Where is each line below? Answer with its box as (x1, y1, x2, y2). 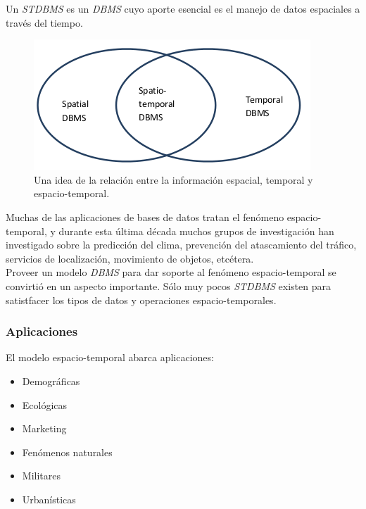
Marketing (22, 421, 67, 436)
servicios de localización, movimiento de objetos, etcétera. (6, 251, 254, 265)
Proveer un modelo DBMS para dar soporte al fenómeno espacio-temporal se (6, 265, 336, 279)
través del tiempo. (6, 15, 83, 30)
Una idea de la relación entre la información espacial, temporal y (34, 172, 313, 187)
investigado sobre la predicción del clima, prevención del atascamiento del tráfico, (6, 237, 357, 252)
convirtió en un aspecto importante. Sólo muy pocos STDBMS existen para (6, 278, 331, 293)
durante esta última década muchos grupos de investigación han (58, 223, 334, 238)
